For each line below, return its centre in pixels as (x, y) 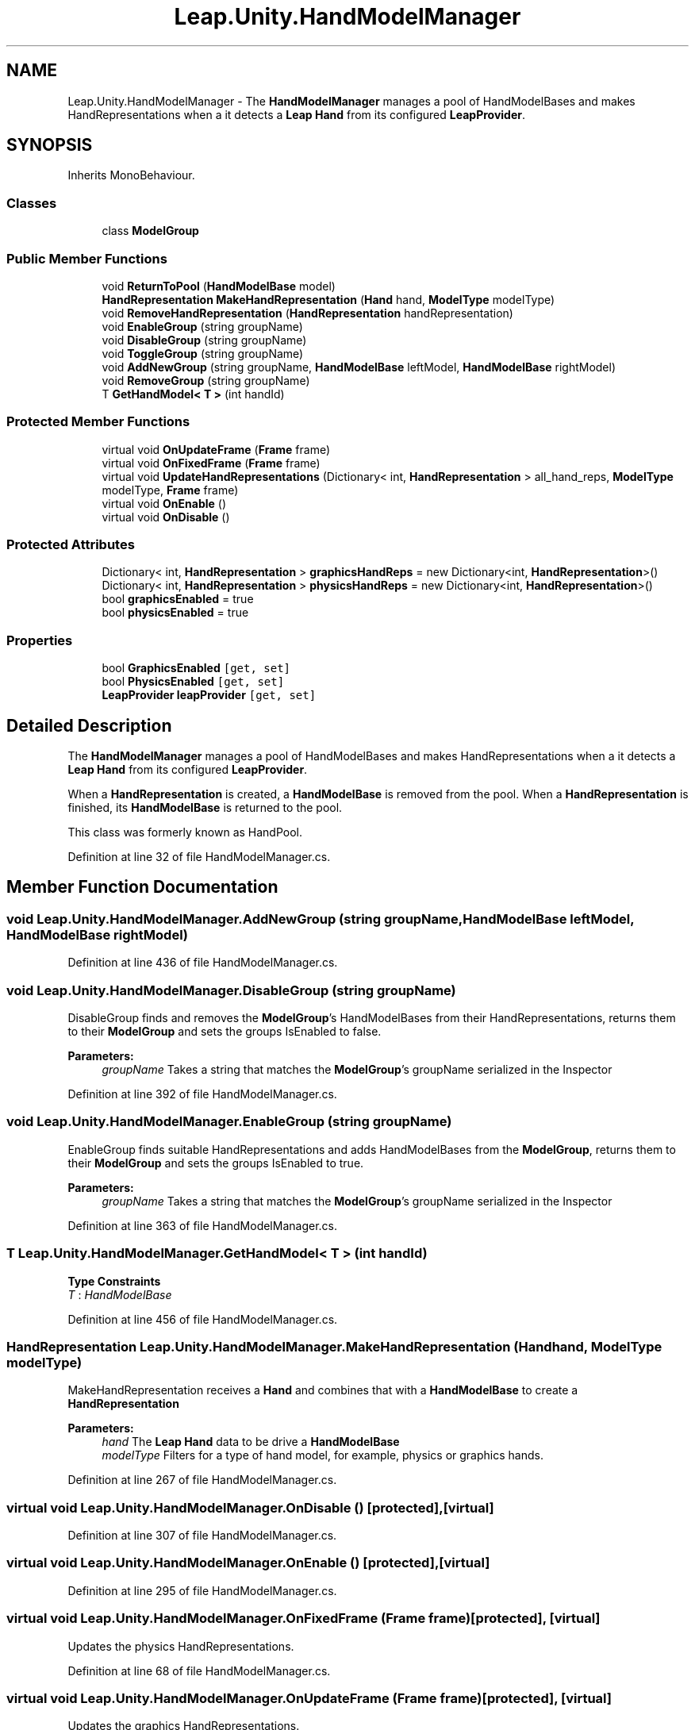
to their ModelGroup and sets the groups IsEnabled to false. (225, 1031)
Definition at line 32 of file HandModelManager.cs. (199, 857)
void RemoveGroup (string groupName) (206, 380)
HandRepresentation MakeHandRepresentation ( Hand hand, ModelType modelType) (328, 299)
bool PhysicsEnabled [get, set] (193, 682)
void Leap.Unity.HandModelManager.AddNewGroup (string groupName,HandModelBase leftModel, (321, 919)
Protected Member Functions (98, 422)
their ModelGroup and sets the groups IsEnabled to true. (216, 1163)
